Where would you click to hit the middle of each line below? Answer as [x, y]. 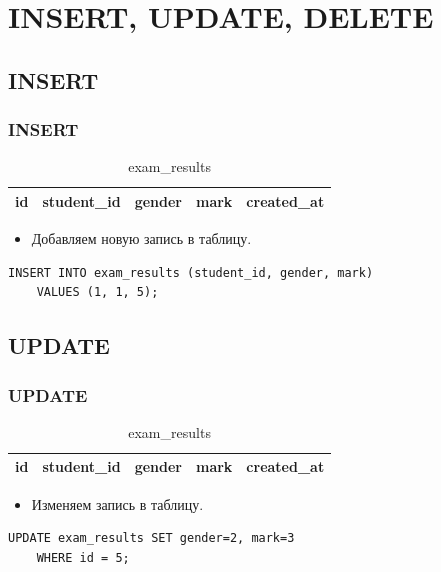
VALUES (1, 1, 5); [97, 292]
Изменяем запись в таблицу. [117, 503]
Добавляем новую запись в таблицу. [141, 238]
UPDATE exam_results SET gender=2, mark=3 [151, 538]
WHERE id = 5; [83, 557]
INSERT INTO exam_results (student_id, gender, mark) [191, 272]
